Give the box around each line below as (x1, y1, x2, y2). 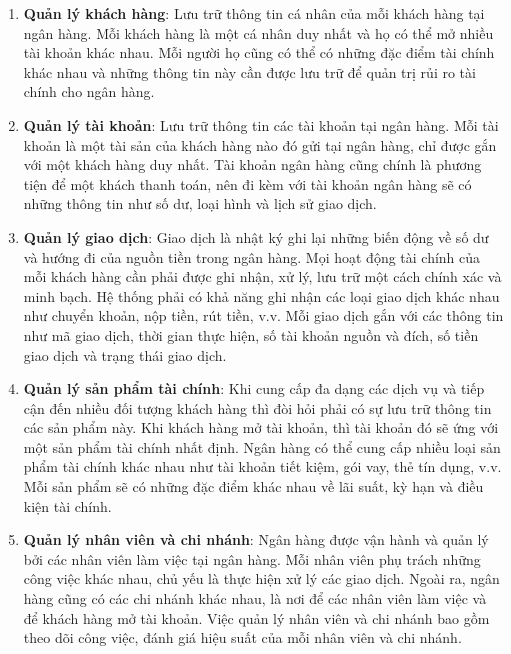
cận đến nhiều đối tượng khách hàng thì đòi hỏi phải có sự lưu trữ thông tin (23, 397, 492, 418)
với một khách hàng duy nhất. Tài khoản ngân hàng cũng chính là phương (23, 154, 482, 175)
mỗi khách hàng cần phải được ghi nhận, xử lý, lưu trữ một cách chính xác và (23, 266, 502, 287)
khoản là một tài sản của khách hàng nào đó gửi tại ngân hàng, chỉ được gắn (23, 134, 497, 155)
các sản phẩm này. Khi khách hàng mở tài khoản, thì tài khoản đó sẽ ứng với (23, 417, 499, 438)
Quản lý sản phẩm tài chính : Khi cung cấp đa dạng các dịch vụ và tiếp (23, 378, 485, 399)
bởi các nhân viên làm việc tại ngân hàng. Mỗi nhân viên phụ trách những (23, 548, 481, 569)
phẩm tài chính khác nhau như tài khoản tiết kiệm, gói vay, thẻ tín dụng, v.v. (23, 456, 502, 477)
